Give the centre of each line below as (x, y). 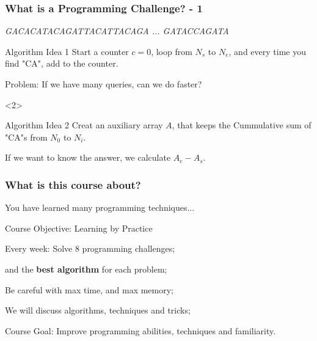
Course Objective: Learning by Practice (79, 228)
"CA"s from (26, 137)
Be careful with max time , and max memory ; (89, 289)
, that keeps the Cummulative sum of (242, 125)
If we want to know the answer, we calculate (88, 157)
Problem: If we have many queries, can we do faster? (104, 84)
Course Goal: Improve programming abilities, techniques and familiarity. (140, 330)
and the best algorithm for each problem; (86, 269)
